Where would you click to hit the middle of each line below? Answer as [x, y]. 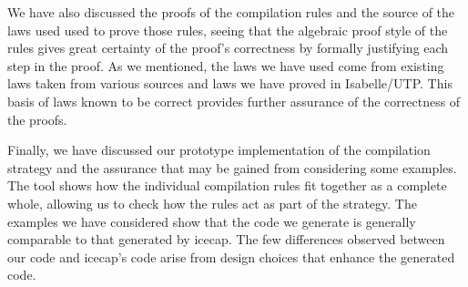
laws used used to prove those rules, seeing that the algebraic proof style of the [228, 30]
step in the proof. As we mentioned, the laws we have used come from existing [226, 65]
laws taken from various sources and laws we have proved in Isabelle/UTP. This [230, 83]
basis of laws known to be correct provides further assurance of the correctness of [234, 101]
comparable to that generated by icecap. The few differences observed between [226, 239]
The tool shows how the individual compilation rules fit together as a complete [227, 185]
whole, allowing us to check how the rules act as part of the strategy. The [212, 203]
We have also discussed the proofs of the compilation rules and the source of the [231, 12]
